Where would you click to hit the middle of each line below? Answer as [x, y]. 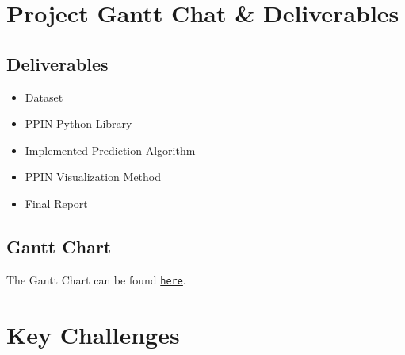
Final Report [56, 203]
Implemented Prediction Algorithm [110, 150]
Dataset [44, 96]
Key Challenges [93, 334]
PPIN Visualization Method [93, 177]
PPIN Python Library [78, 123]
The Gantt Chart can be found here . [96, 279]
